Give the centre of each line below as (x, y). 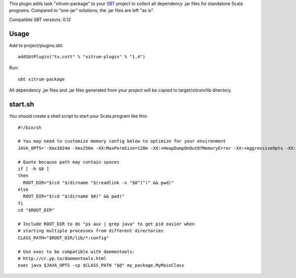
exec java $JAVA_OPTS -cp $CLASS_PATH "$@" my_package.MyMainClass (101, 265)
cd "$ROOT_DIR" (36, 210)
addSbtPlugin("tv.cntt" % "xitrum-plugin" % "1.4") (82, 57)
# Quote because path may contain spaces (69, 162)
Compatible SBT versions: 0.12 (40, 19)
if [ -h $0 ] (34, 169)
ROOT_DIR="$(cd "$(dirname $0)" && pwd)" (74, 196)
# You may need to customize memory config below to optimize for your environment (122, 141)
